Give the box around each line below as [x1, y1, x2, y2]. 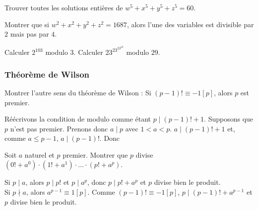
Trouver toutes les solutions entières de [4, 2, 123, 12]
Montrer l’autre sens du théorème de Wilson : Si [4, 87, 151, 97]
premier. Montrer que [63, 149, 128, 160]
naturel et [24, 149, 55, 160]
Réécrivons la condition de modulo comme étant [4, 114, 151, 124]
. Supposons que [204, 114, 254, 124]
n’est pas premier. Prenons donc [10, 123, 108, 133]
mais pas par [10, 29, 49, 39]
